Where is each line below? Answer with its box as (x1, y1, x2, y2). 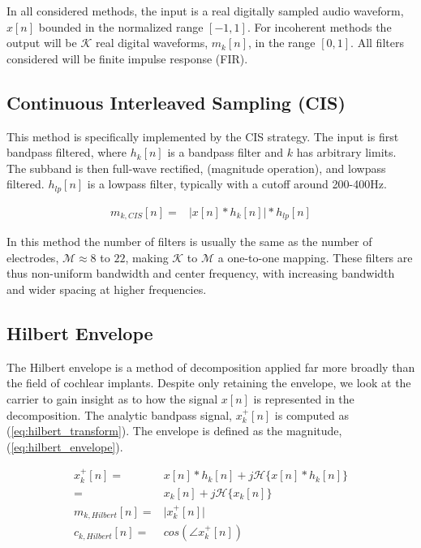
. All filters (350, 34, 404, 51)
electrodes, (6, 248, 59, 265)
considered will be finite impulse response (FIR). (6, 50, 248, 67)
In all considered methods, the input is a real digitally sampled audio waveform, (6, 2, 404, 19)
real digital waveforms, (95, 34, 208, 51)
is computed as (274, 406, 349, 423)
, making (125, 248, 169, 265)
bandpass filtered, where (6, 144, 127, 161)
